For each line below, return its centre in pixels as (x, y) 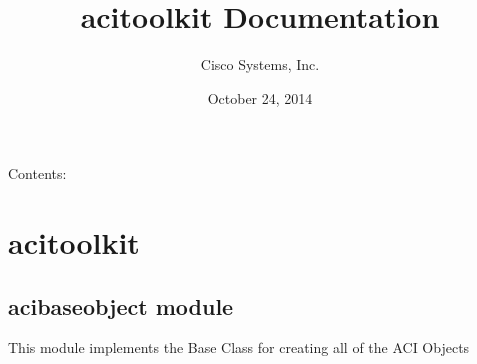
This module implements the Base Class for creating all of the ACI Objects (239, 347)
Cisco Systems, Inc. (260, 64)
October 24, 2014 (260, 97)
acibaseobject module (121, 305)
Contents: (37, 173)
